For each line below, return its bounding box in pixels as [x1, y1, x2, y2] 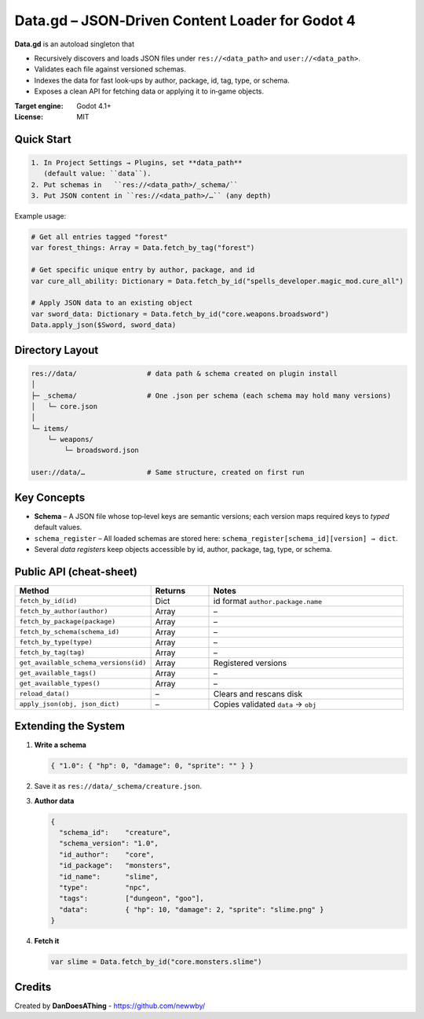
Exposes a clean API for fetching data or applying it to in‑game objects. [34, 86, 265, 96]
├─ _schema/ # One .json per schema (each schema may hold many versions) [31, 391, 392, 400]
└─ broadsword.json [64, 446, 139, 455]
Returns [155, 585, 186, 596]
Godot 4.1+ [76, 101, 111, 110]
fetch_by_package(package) [19, 617, 116, 626]
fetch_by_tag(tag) [19, 649, 86, 657]
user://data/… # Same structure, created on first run [31, 468, 305, 477]
